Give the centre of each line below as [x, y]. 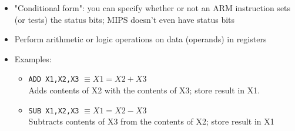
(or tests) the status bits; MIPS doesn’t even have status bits [125, 19]
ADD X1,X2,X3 [54, 80]
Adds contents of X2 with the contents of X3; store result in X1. [144, 90]
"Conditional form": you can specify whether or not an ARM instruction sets [152, 8]
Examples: [33, 58]
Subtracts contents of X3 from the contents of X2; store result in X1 [151, 121]
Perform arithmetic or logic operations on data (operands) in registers [140, 39]
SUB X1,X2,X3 [54, 111]
